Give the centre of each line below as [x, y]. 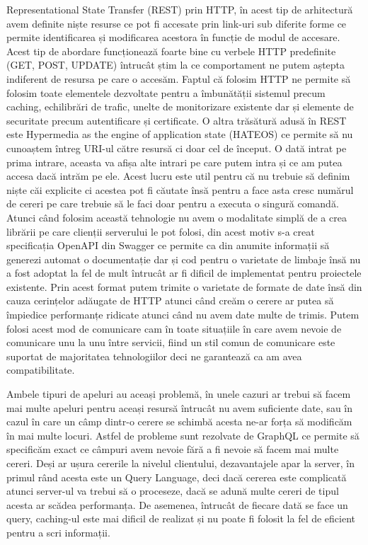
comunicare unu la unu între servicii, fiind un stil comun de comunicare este [171, 342]
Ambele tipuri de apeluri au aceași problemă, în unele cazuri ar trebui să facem [179, 394]
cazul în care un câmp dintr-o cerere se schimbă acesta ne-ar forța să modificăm [179, 421]
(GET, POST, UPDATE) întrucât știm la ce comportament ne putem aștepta [176, 65]
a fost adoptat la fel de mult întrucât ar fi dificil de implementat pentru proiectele [184, 273]
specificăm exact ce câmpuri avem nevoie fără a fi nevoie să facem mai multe [173, 449]
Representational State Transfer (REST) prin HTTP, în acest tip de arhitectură [180, 9]
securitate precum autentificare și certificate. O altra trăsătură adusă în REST [177, 120]
